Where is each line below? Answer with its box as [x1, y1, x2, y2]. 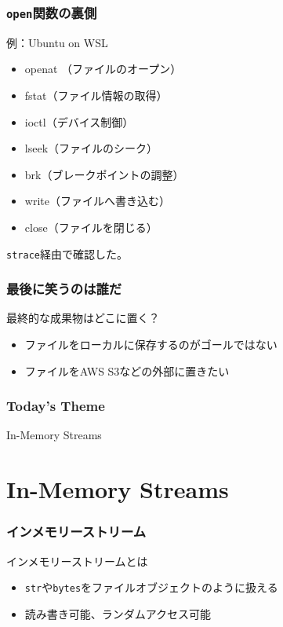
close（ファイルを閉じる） [24, 218, 158, 235]
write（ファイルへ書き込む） [24, 192, 170, 209]
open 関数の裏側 [6, 2, 97, 22]
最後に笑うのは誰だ [6, 279, 122, 299]
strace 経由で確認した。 [6, 245, 128, 262]
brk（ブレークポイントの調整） [24, 166, 184, 182]
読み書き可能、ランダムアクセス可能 [24, 605, 212, 621]
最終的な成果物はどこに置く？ [6, 310, 160, 326]
